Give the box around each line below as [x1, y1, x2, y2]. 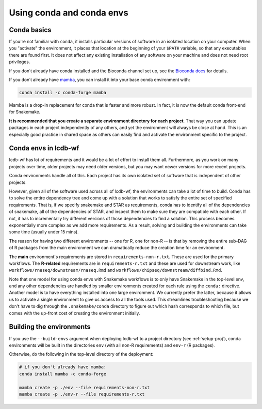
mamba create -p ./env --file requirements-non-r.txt [19, 385, 150, 390]
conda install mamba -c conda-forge [19, 371, 107, 376]
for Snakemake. [9, 109, 41, 115]
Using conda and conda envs [9, 7, 129, 18]
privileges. [9, 59, 30, 65]
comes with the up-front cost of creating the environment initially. [9, 310, 140, 316]
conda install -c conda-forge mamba [19, 90, 107, 95]
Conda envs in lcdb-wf [9, 144, 80, 152]
